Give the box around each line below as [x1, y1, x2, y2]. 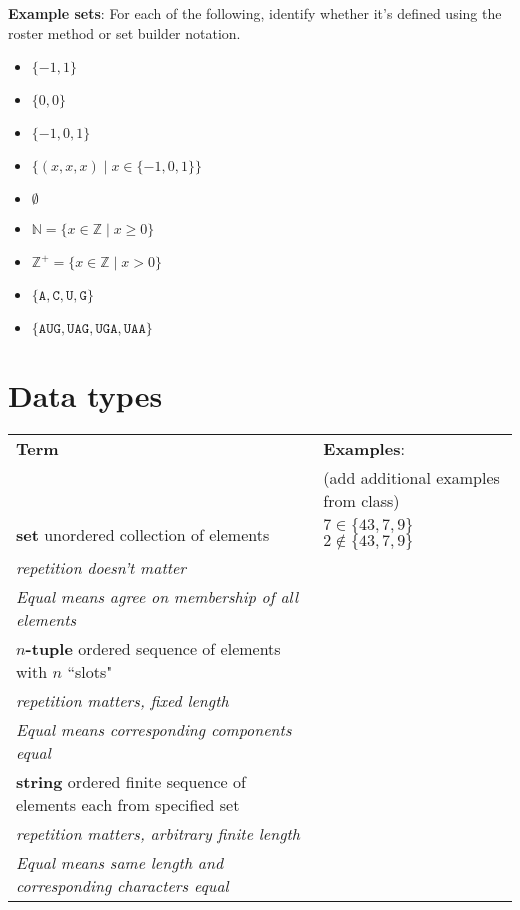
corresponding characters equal [16, 874, 229, 898]
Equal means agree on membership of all [16, 585, 299, 609]
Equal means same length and [16, 851, 224, 875]
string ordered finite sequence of [16, 770, 246, 794]
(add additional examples [323, 466, 500, 490]
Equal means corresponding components [16, 718, 292, 742]
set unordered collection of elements [16, 522, 270, 546]
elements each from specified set [16, 793, 240, 817]
